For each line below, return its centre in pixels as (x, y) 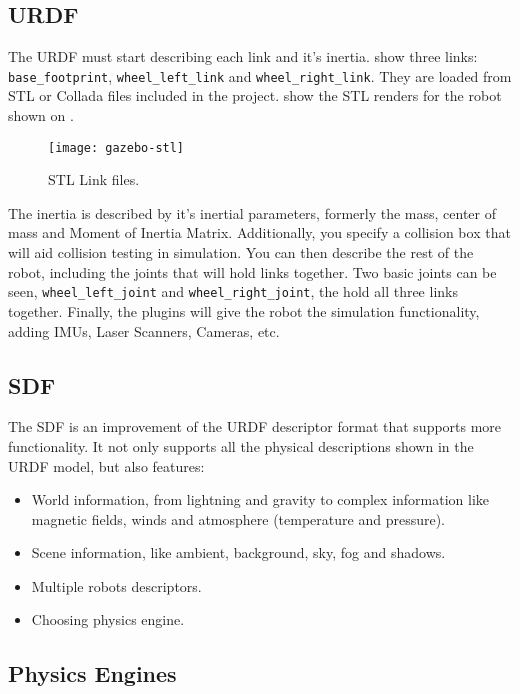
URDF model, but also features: (106, 465)
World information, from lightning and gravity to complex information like (260, 499)
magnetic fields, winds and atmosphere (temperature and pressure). (238, 518)
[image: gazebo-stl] (116, 147)
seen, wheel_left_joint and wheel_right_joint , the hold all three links (233, 291)
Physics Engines (92, 673)
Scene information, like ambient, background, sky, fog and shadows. (238, 552)
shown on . (41, 115)
